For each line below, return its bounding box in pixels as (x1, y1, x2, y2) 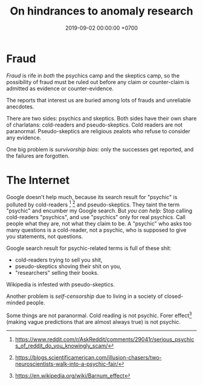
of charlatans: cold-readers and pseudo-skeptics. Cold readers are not (6, 121, 183, 128)
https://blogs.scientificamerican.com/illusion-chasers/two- (14, 354, 162, 361)
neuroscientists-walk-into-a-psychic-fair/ (14, 360, 118, 367)
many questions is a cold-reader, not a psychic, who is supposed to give (6, 226, 187, 234)
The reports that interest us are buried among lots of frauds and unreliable (6, 96, 192, 104)
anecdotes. (6, 103, 34, 110)
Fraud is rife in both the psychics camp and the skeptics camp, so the (6, 71, 180, 79)
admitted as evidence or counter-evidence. (6, 85, 114, 92)
